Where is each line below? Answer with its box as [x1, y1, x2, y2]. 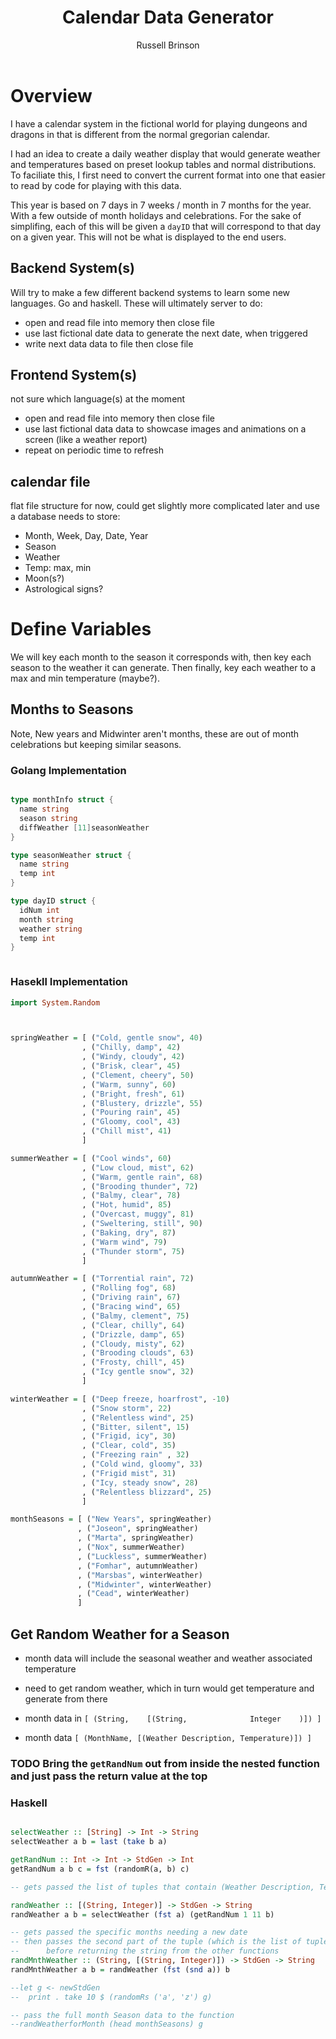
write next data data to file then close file [24, 337, 194, 350]
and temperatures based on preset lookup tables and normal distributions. [10, 158, 317, 170]
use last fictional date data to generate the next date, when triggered [24, 327, 308, 339]
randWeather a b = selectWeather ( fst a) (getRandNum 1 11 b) [10, 1909, 275, 1920]
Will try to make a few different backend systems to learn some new [10, 286, 291, 298]
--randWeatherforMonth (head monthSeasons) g [10, 2019, 203, 2030]
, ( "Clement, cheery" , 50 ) [81, 1070, 195, 1080]
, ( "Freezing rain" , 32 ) [81, 1450, 190, 1460]
